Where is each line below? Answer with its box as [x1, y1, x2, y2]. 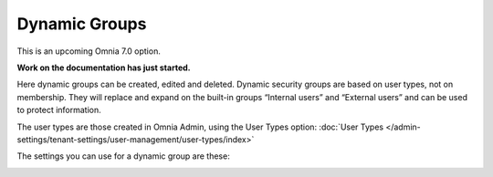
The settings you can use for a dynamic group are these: [16, 151, 230, 161]
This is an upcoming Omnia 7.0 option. [16, 46, 162, 57]
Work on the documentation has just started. [16, 62, 191, 73]
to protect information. [16, 105, 102, 116]
